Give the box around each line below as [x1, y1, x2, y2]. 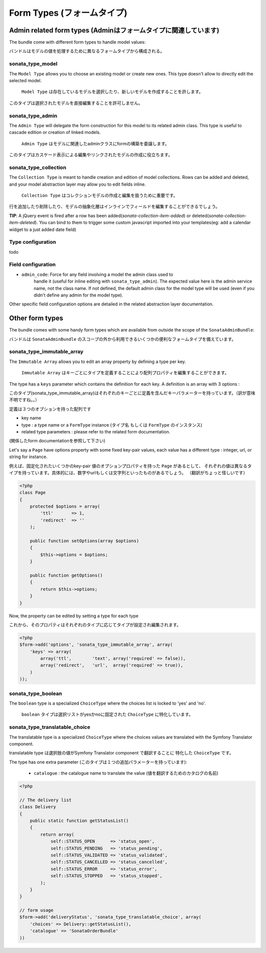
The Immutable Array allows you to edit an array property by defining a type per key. [9, 359, 186, 364]
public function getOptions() [30, 572, 103, 578]
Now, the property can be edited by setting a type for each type [9, 613, 139, 619]
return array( [40, 831, 74, 837]
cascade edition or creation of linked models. [9, 130, 101, 135]
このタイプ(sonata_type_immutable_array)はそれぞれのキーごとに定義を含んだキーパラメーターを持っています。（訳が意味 [9, 390, 256, 396]
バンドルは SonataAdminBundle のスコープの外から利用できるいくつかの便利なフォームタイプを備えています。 [9, 336, 236, 342]
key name [21, 415, 41, 421]
